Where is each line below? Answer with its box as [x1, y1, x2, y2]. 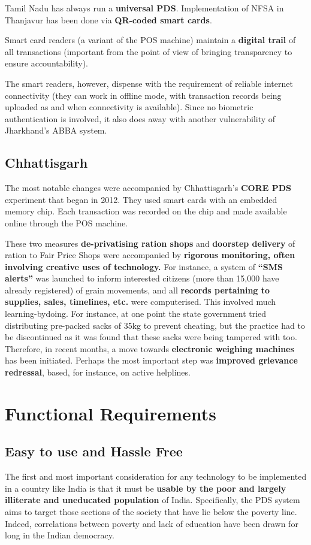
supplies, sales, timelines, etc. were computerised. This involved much [5, 295, 276, 308]
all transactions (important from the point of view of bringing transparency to [5, 45, 292, 57]
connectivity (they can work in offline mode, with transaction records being [5, 89, 282, 101]
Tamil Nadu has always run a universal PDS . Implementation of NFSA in [5, 2, 284, 14]
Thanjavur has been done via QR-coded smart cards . [5, 13, 212, 26]
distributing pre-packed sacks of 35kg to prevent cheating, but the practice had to [5, 319, 305, 331]
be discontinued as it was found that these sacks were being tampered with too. [5, 331, 297, 343]
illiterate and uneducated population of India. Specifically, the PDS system [5, 493, 300, 506]
